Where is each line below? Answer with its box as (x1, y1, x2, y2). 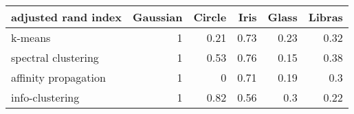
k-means (11, 30, 51, 45)
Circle (193, 9, 227, 25)
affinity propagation (11, 69, 106, 85)
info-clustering (11, 89, 80, 105)
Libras (308, 9, 343, 25)
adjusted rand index (11, 9, 122, 25)
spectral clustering (11, 49, 99, 65)
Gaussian (133, 9, 183, 25)
